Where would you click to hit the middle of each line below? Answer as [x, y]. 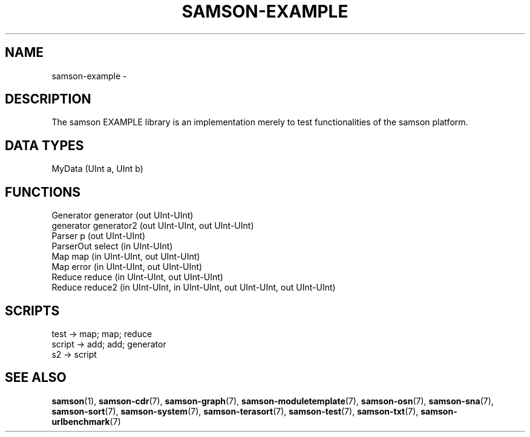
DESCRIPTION [48, 99]
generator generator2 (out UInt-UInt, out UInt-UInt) [153, 226]
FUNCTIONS [43, 192]
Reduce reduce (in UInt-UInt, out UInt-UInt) [137, 277]
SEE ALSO [36, 378]
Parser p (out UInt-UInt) [99, 236]
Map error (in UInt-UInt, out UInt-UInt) [127, 267]
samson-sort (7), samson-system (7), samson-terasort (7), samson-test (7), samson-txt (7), [235, 411]
